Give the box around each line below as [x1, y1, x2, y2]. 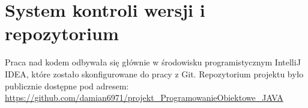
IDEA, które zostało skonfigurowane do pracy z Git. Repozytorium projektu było [5, 67, 304, 80]
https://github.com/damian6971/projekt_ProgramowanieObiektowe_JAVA [5, 91, 283, 104]
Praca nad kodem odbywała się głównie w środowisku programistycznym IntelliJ [5, 56, 301, 68]
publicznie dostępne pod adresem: [5, 79, 129, 92]
